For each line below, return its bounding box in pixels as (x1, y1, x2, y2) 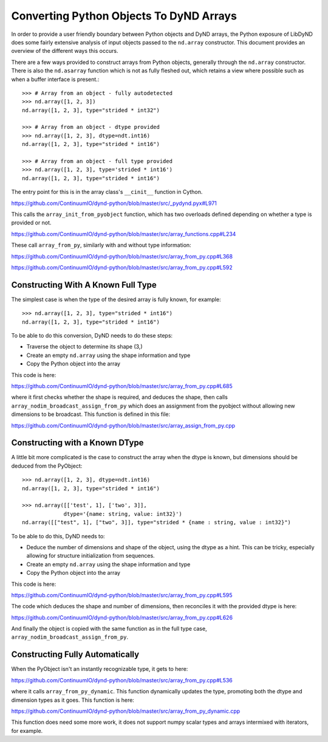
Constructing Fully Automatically (11, 650, 140, 660)
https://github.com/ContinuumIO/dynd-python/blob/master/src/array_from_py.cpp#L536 (11, 676, 233, 684)
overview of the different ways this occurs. (11, 47, 118, 55)
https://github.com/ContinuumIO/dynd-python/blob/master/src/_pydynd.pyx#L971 (11, 199, 217, 207)
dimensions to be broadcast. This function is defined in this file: (11, 411, 171, 418)
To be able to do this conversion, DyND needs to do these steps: (11, 332, 173, 339)
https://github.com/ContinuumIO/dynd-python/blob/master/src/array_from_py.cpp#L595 (11, 591, 233, 598)
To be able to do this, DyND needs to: (11, 532, 106, 539)
